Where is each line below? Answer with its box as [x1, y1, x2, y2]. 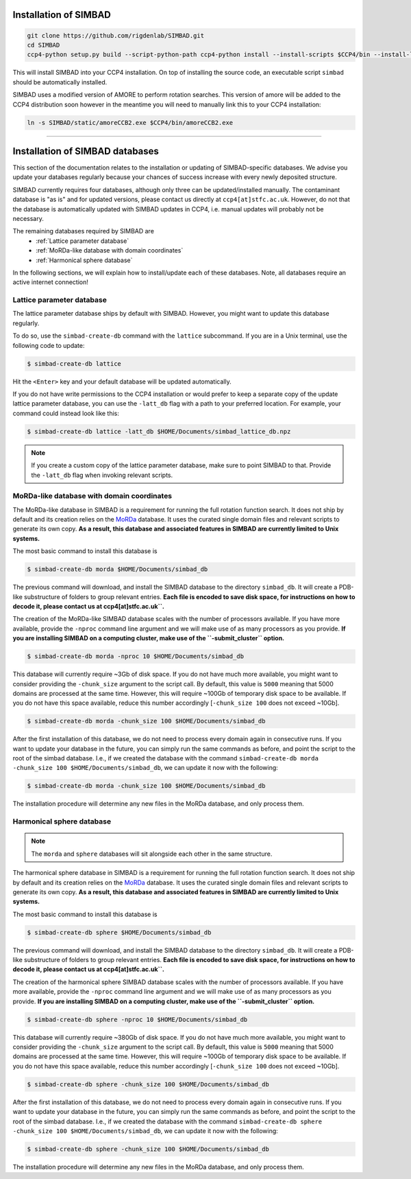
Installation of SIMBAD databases [12, 145, 159, 157]
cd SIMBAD [27, 41, 60, 49]
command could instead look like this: [12, 409, 120, 417]
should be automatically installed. [12, 78, 108, 86]
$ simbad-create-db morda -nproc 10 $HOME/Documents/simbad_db [27, 653, 245, 660]
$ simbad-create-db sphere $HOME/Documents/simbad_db [27, 929, 212, 936]
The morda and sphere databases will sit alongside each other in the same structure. [31, 850, 273, 858]
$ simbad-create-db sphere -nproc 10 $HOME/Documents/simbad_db [27, 1016, 248, 1023]
